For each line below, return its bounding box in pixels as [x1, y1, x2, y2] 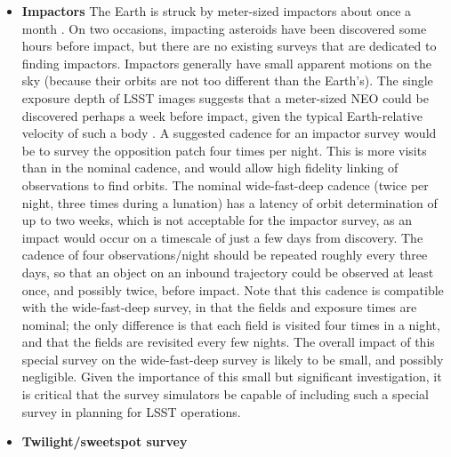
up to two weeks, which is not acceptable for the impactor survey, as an [21, 211, 413, 229]
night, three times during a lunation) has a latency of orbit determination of [21, 193, 438, 212]
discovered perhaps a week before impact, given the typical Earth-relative [21, 106, 423, 124]
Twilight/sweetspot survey [21, 432, 188, 451]
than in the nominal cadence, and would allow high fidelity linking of [21, 158, 399, 177]
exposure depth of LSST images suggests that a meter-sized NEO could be [21, 88, 429, 107]
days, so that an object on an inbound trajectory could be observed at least [21, 262, 434, 281]
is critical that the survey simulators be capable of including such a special [21, 385, 429, 404]
